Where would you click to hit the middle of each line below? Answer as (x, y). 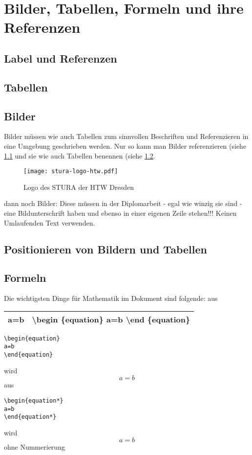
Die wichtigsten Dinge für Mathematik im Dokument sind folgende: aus (111, 298)
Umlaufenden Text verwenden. (50, 222)
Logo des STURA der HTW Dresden (79, 187)
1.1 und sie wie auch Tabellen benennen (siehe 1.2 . (80, 155)
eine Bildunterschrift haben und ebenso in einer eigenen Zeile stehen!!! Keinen (120, 213)
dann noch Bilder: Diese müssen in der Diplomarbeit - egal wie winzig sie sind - (123, 203)
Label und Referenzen (61, 58)
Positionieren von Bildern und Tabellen (105, 249)
